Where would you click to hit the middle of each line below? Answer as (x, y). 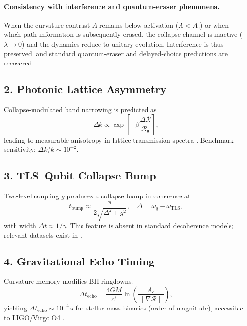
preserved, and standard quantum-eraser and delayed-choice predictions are (116, 53)
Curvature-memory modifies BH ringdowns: (69, 281)
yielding (16, 307)
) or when (214, 24)
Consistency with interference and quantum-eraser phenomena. (112, 6)
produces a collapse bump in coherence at (129, 195)
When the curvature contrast (47, 24)
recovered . (20, 63)
